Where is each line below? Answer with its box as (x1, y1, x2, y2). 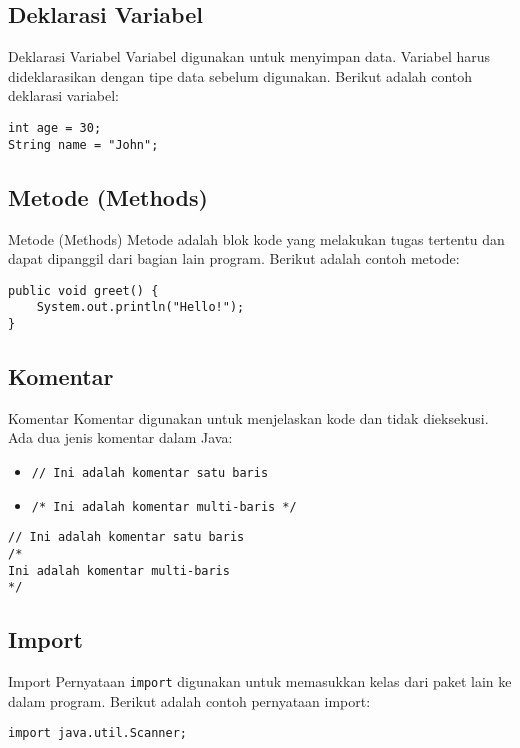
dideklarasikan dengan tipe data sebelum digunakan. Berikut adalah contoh (8, 65, 473, 86)
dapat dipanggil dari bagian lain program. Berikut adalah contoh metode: (8, 248, 460, 269)
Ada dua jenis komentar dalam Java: (8, 427, 233, 448)
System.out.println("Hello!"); (36, 300, 245, 315)
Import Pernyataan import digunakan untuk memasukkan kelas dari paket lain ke (8, 671, 512, 692)
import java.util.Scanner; (8, 726, 187, 741)
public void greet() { (8, 283, 159, 298)
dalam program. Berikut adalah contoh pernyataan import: (8, 690, 371, 711)
